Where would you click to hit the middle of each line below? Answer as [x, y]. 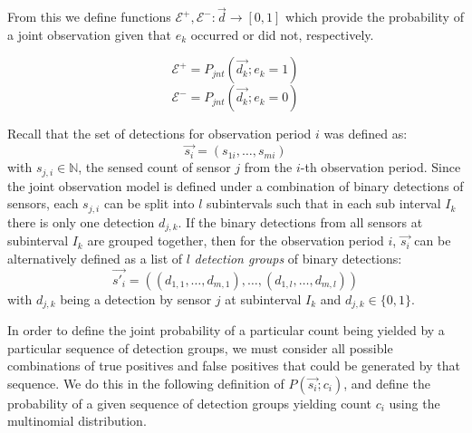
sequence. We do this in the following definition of [146, 383]
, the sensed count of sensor [154, 167]
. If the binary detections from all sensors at [300, 221]
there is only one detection [81, 221]
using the [414, 403]
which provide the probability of [375, 17]
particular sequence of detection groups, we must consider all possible [200, 347]
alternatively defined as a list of [95, 258]
